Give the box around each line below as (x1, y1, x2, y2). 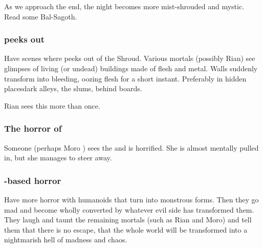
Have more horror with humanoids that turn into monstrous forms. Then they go (4, 194, 259, 204)
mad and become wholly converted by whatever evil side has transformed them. (4, 204, 254, 215)
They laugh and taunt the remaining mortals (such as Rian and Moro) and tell (4, 214, 252, 225)
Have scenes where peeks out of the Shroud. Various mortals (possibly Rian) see (4, 53, 255, 64)
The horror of (4, 122, 62, 135)
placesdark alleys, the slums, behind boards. (4, 83, 142, 94)
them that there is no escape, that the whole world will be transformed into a (4, 224, 248, 235)
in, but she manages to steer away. (4, 152, 112, 163)
